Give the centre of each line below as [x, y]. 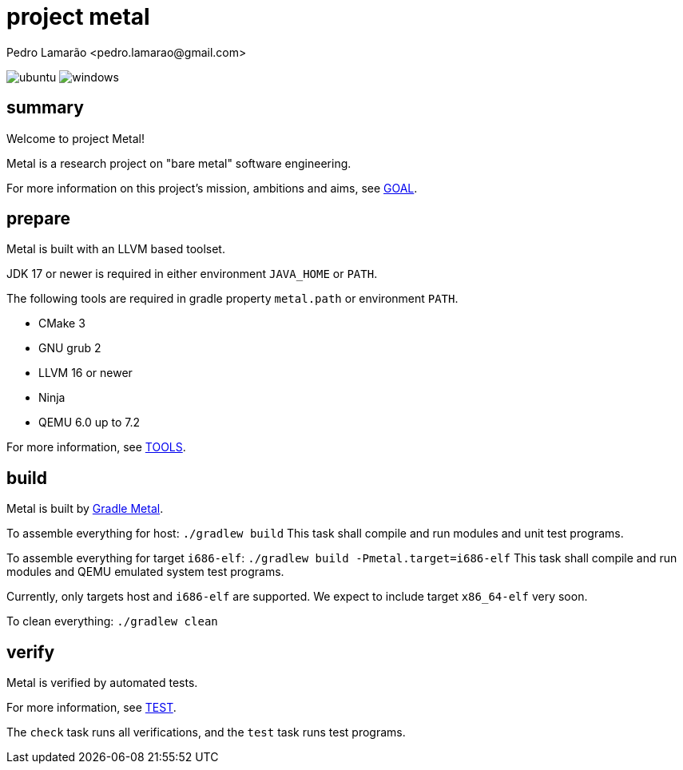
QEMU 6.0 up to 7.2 [89, 423]
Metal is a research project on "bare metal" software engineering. [179, 163]
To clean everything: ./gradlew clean [112, 621]
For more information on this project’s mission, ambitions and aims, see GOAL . [212, 188]
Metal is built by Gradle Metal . [85, 509]
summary [45, 108]
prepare [38, 219]
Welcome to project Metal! [75, 138]
